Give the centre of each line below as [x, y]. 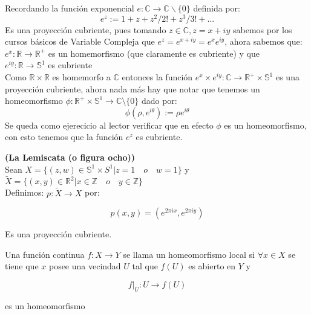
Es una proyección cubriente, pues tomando [86, 29]
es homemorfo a [81, 77]
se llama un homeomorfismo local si [189, 254]
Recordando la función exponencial [70, 8]
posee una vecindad [85, 266]
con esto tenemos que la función [64, 137]
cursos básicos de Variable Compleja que [80, 41]
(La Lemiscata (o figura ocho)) [70, 157]
